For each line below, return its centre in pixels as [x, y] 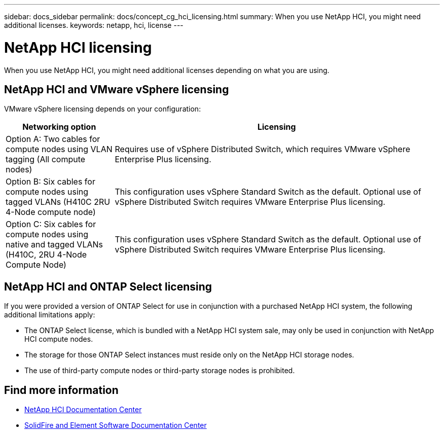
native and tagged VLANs [54, 245]
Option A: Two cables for [53, 139]
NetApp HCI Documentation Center [83, 410]
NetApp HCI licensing [78, 47]
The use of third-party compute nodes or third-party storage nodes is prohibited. [160, 371]
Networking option [59, 127]
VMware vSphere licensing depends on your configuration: [103, 109]
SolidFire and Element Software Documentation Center [116, 425]
